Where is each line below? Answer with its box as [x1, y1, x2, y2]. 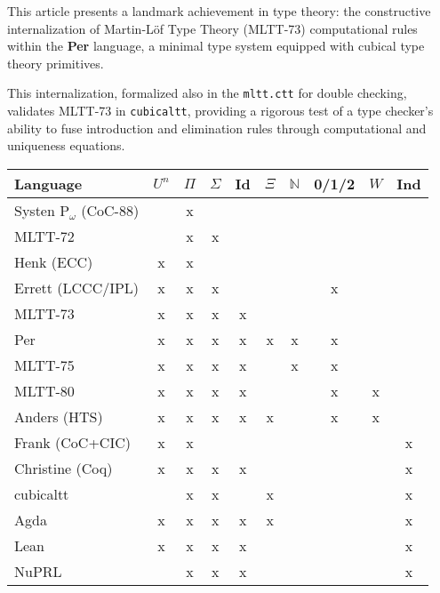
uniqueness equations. [7, 136, 125, 155]
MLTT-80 [14, 380, 75, 401]
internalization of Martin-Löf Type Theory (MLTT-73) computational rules [7, 19, 418, 37]
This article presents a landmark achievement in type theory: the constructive [7, 2, 431, 20]
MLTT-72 [14, 225, 75, 246]
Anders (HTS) [14, 405, 103, 427]
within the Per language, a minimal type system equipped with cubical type [7, 36, 425, 55]
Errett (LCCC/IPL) [14, 276, 140, 298]
